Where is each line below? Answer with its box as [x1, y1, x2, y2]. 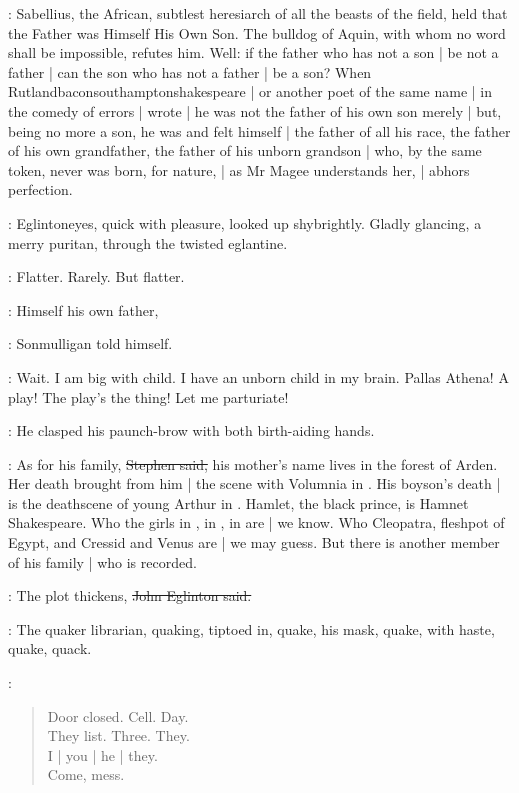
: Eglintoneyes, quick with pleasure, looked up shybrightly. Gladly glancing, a [8, 212, 482, 233]
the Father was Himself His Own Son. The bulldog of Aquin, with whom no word [8, 22, 506, 43]
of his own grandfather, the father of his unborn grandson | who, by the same [8, 140, 482, 161]
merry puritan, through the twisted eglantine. [8, 232, 288, 253]
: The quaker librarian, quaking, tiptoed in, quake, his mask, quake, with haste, [8, 618, 495, 639]
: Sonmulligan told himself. [8, 333, 173, 354]
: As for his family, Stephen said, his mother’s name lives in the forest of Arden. [8, 453, 498, 474]
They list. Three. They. [47, 725, 190, 746]
